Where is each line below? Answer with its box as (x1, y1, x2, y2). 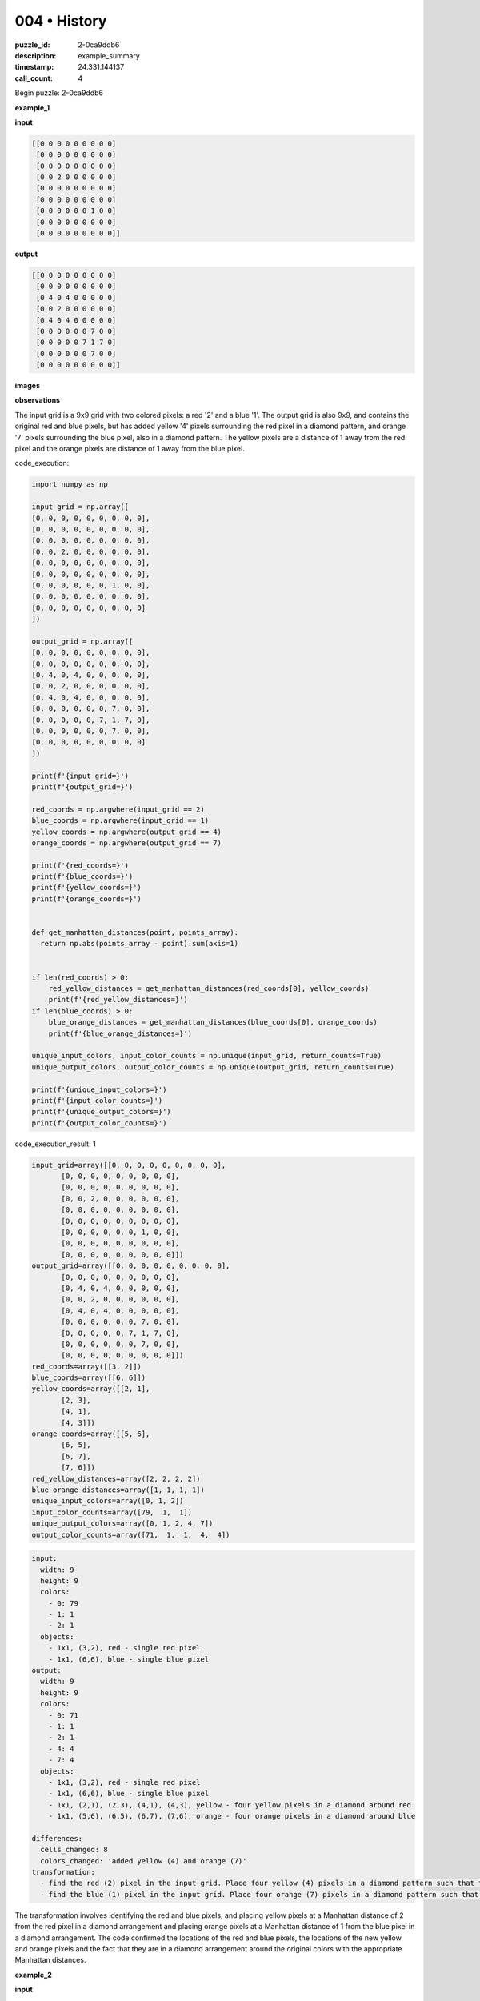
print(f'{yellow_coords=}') (31, 883, 142, 892)
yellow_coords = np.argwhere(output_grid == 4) (31, 827, 222, 836)
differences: (31, 1834, 83, 1843)
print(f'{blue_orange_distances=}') (48, 1029, 192, 1038)
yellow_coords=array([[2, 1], (31, 1385, 150, 1393)
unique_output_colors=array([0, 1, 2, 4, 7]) (31, 1519, 214, 1528)
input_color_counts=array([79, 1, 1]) (31, 1507, 192, 1517)
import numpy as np (31, 480, 108, 489)
